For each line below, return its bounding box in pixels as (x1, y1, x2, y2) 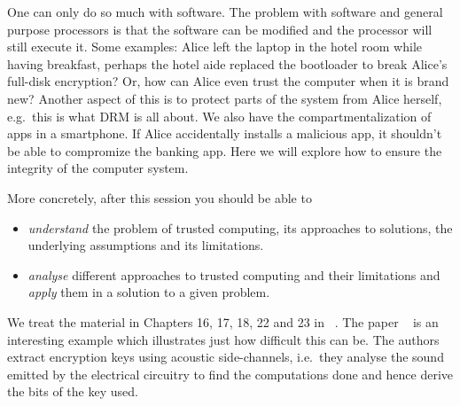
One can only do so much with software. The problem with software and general (7, 3, 443, 20)
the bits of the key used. (7, 382, 138, 401)
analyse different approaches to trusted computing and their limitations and (27, 265, 441, 284)
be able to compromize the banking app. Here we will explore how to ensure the (7, 141, 442, 160)
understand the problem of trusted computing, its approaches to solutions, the (27, 218, 453, 237)
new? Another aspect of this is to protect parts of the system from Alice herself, (7, 89, 442, 107)
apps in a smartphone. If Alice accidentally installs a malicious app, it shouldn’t (7, 124, 442, 143)
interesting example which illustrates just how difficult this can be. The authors (7, 330, 440, 348)
